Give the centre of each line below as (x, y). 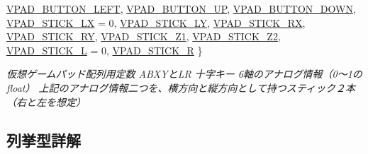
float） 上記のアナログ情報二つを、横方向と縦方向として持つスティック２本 (181, 87)
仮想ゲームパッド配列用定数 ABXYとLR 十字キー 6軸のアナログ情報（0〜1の (184, 74)
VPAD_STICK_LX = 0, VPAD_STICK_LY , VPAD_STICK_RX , (156, 22)
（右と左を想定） (46, 101)
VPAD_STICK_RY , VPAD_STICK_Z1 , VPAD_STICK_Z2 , (144, 36)
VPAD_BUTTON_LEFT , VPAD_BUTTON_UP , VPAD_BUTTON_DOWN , (181, 8)
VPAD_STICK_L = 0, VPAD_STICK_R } (105, 50)
